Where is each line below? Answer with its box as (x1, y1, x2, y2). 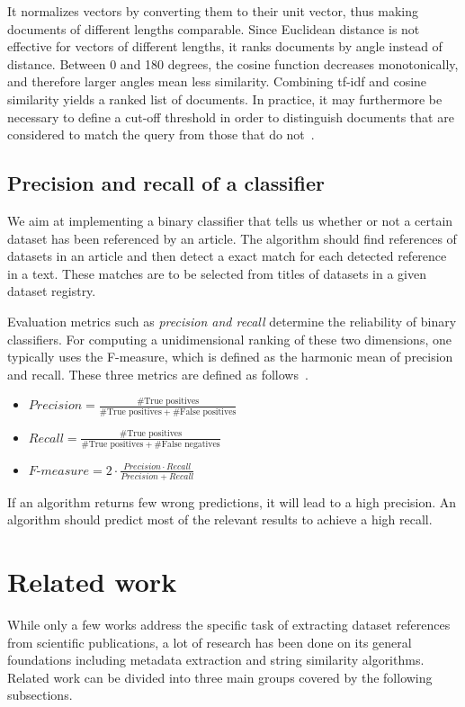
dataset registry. (7, 282, 96, 300)
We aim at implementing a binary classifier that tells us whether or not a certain (7, 210, 453, 229)
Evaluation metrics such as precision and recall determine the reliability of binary (7, 311, 457, 330)
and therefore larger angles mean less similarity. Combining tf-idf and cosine (7, 72, 427, 91)
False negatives (161, 439, 220, 449)
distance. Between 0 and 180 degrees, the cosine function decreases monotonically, (7, 54, 459, 73)
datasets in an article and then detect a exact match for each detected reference (7, 246, 447, 265)
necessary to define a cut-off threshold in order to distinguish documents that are (7, 107, 454, 126)
